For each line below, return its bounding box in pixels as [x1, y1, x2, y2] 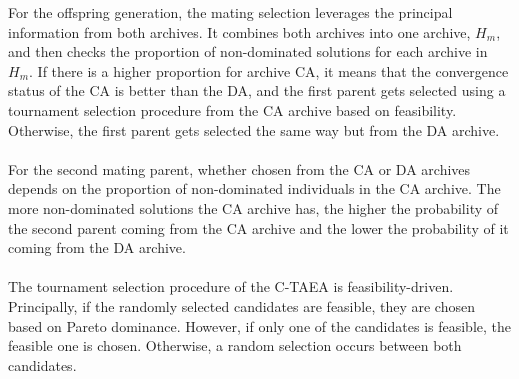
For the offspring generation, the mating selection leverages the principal [8, 2, 453, 22]
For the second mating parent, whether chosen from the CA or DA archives [8, 158, 471, 179]
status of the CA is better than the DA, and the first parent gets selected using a [8, 80, 506, 101]
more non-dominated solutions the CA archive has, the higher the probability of [8, 197, 499, 218]
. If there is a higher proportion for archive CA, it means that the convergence [29, 60, 509, 81]
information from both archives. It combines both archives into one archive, [8, 21, 471, 42]
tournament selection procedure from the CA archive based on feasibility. [8, 99, 457, 120]
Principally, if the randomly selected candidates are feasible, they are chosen [8, 295, 475, 316]
